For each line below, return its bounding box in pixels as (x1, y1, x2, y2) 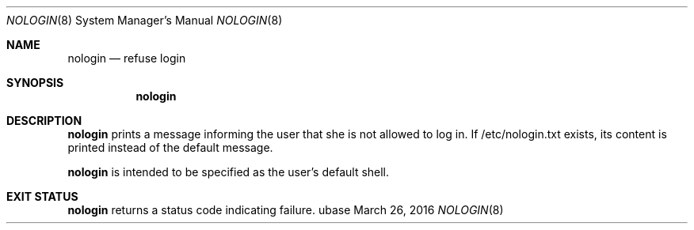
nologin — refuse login (67, 51, 186, 65)
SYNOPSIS (6, 76, 64, 89)
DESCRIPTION (6, 114, 82, 127)
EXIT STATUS (6, 190, 78, 203)
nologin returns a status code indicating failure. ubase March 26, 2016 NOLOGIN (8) (67, 203, 504, 217)
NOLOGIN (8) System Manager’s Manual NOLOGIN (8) (6, 13, 283, 27)
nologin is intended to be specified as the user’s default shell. (67, 165, 390, 179)
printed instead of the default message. (67, 141, 273, 154)
